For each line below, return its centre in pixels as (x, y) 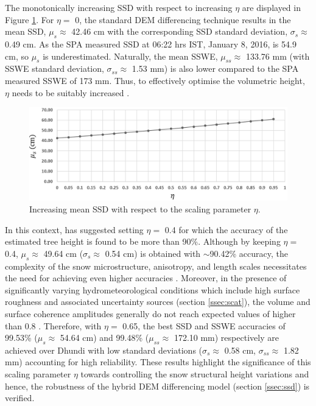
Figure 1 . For (30, 19)
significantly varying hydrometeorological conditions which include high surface (153, 289)
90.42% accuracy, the (249, 253)
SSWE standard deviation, (54, 68)
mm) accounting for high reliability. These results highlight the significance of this (158, 362)
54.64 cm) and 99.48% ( (104, 338)
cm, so (17, 56)
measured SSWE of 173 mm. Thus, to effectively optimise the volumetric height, (155, 80)
